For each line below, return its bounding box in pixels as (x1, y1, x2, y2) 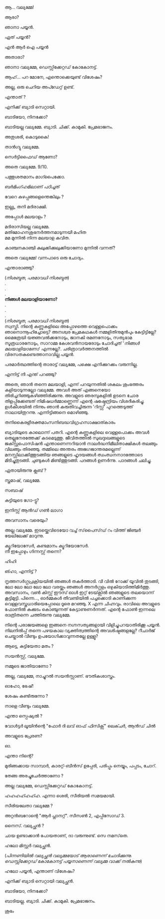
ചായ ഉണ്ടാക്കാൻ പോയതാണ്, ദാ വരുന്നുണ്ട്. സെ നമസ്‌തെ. (4, 833, 129, 838)
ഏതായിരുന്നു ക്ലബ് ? (4, 467, 47, 473)
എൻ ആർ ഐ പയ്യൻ (4, 44, 49, 50)
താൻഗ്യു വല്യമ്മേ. (4, 144, 40, 150)
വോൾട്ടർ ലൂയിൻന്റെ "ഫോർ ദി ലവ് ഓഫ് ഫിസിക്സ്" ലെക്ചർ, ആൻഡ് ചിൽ (4, 723, 156, 729)
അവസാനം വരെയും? (4, 517, 48, 523)
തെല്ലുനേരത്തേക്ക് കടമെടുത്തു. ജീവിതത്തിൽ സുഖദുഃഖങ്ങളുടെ (4, 435, 125, 441)
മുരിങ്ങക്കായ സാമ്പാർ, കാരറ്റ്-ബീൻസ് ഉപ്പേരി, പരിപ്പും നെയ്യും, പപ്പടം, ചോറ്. (4, 763, 157, 768)
